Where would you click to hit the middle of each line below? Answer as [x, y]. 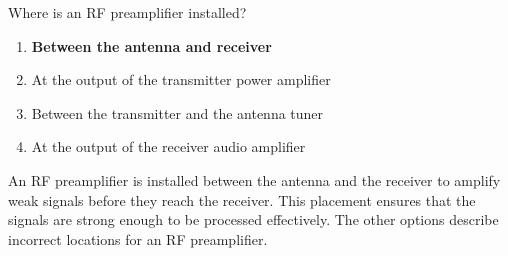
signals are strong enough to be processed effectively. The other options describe [253, 219]
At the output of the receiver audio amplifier [168, 146]
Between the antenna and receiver [151, 45]
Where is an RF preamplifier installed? [127, 12]
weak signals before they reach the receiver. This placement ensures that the [242, 199]
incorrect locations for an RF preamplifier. [138, 238]
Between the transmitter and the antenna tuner [177, 112]
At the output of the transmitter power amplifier [181, 79]
